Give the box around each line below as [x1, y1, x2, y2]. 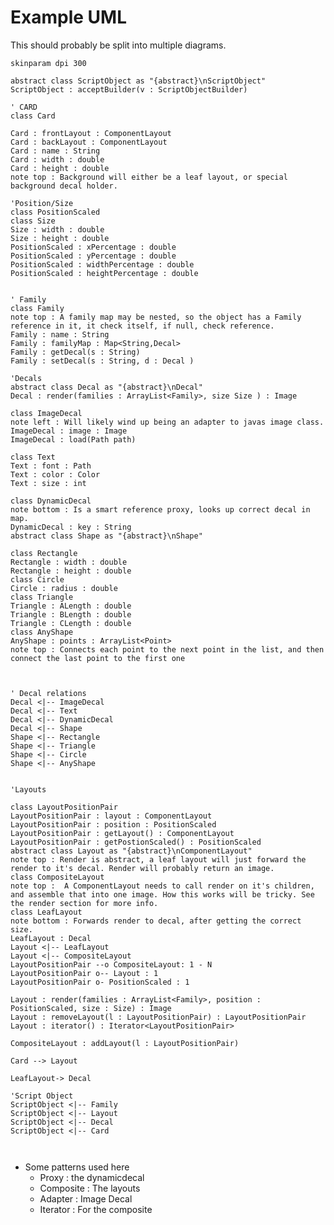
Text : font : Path [10, 461, 92, 471]
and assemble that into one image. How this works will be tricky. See [10, 889, 315, 900]
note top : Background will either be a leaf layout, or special [10, 172, 288, 182]
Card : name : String [10, 146, 101, 156]
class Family [10, 303, 65, 313]
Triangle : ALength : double [10, 601, 132, 611]
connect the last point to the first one [10, 653, 186, 663]
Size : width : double [10, 224, 105, 235]
